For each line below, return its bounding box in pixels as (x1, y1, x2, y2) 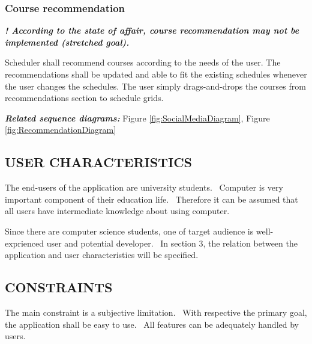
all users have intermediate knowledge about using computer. (5, 204, 230, 217)
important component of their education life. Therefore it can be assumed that (5, 192, 298, 205)
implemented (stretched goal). (5, 35, 130, 48)
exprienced (5, 236, 44, 249)
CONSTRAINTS (5, 278, 113, 296)
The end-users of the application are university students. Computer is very (5, 181, 283, 194)
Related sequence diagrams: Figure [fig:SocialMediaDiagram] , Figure (5, 111, 270, 124)
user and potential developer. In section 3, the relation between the (46, 236, 298, 249)
